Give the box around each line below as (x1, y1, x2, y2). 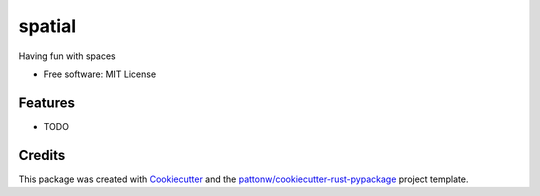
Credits (18, 146, 66, 164)
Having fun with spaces (18, 50, 116, 62)
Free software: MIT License (43, 68, 157, 80)
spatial (18, 15, 77, 37)
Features (18, 94, 75, 111)
